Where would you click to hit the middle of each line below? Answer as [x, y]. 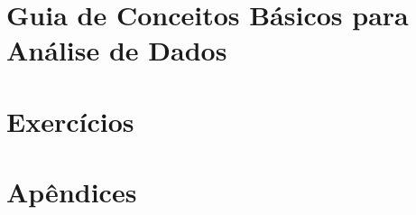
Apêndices [72, 192]
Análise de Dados [117, 50]
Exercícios [70, 121]
